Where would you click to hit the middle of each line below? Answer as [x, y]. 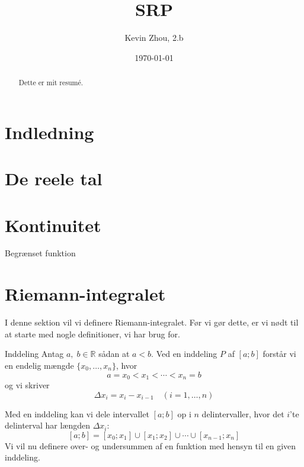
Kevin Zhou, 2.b [154, 38]
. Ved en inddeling [184, 354]
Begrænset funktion [40, 253]
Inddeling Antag [34, 354]
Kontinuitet [53, 225]
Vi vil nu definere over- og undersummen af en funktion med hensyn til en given [151, 445]
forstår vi [279, 354]
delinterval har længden [47, 425]
